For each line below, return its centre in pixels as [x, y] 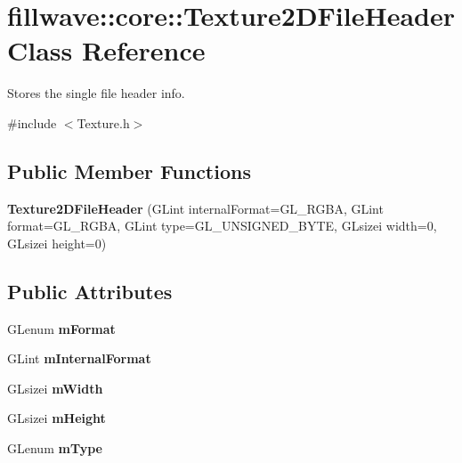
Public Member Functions [129, 171]
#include [32, 122]
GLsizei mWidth [55, 388]
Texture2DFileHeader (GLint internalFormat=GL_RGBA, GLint [195, 208]
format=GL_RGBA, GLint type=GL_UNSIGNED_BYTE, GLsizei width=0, [222, 226]
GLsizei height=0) [57, 243]
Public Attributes [90, 291]
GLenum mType [55, 448]
